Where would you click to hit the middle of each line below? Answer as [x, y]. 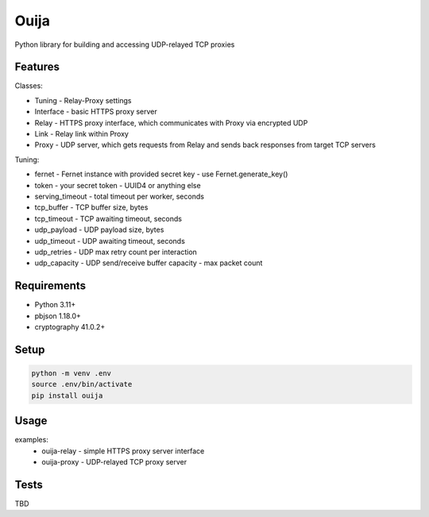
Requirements [50, 286]
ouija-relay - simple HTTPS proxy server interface [123, 451]
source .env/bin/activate [82, 384]
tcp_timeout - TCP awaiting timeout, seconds [108, 218]
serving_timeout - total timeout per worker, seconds [119, 196]
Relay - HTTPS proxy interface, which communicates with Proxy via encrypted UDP [171, 122]
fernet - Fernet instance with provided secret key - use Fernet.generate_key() [161, 174]
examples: [32, 440]
